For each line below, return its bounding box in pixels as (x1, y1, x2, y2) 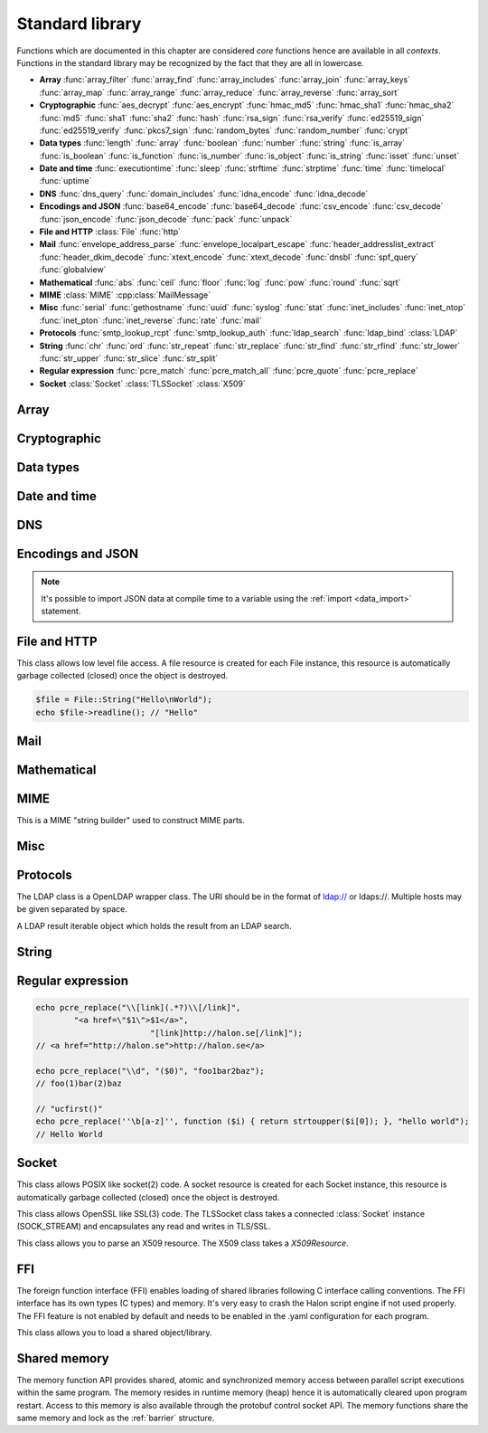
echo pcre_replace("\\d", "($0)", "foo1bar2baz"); (35, 1066, 266, 1076)
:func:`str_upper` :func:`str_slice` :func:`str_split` (39, 353, 219, 364)
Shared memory (16, 1351, 110, 1366)
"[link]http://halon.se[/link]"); (149, 1028, 303, 1038)
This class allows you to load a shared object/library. (16, 1326, 212, 1338)
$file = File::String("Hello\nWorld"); (35, 695, 212, 705)
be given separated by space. (16, 904, 128, 915)
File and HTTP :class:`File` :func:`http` (39, 226, 181, 237)
